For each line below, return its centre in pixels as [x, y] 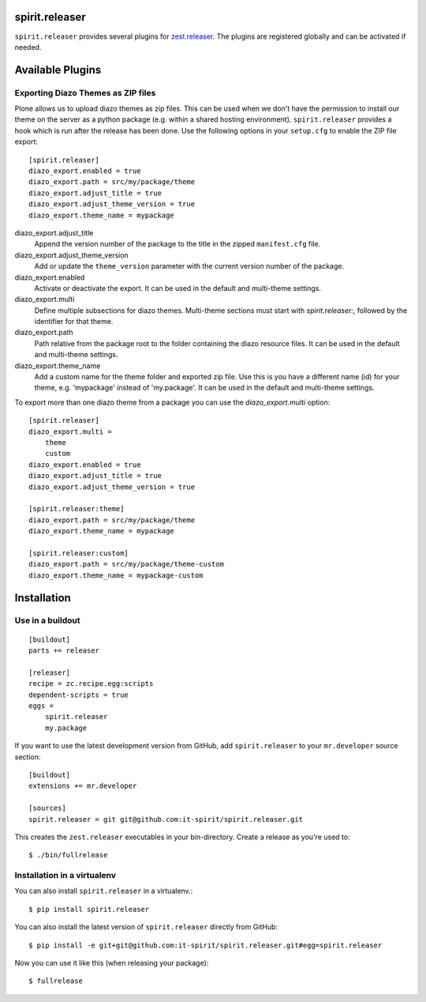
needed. [28, 47]
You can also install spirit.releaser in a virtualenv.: [104, 891]
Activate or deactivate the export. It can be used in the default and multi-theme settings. [177, 288]
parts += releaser [64, 651]
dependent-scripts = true [79, 695]
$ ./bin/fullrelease [68, 855]
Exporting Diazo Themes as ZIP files [85, 92]
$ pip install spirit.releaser [89, 909]
